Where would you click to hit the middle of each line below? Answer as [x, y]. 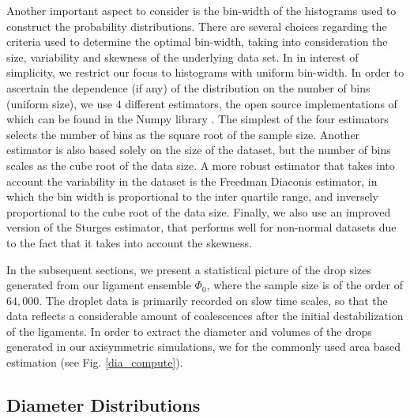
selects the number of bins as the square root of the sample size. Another [183, 134]
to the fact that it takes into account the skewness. [129, 242]
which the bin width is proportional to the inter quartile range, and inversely [193, 196]
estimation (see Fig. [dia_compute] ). [95, 362]
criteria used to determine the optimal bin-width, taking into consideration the [197, 41]
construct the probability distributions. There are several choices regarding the [197, 26]
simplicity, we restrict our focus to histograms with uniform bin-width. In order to [205, 72]
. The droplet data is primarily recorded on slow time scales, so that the [213, 300]
